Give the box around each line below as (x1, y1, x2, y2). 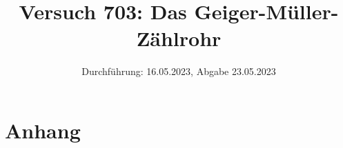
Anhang (5, 116, 81, 144)
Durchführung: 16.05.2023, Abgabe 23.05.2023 (81, 64, 276, 78)
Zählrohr (136, 24, 222, 52)
